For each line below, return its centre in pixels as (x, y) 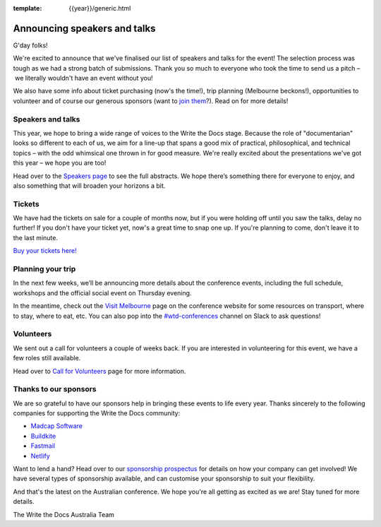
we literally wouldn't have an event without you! (84, 78)
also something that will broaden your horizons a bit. (89, 185)
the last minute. (35, 237)
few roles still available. (47, 358)
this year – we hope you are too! (60, 163)
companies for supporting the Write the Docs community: (97, 413)
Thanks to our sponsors (55, 389)
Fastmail (43, 446)
